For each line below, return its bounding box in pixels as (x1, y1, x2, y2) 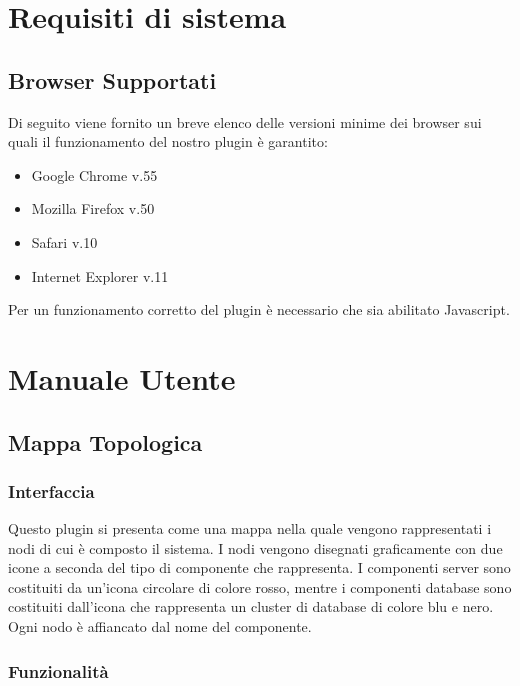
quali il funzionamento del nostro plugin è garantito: (8, 131, 328, 152)
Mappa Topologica (8, 426, 203, 457)
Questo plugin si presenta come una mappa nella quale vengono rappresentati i (8, 518, 492, 539)
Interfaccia (8, 478, 95, 503)
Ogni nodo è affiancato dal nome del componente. (8, 616, 312, 637)
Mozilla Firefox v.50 (31, 198, 155, 219)
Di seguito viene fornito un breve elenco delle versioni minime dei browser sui (8, 111, 482, 132)
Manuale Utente (8, 357, 236, 398)
